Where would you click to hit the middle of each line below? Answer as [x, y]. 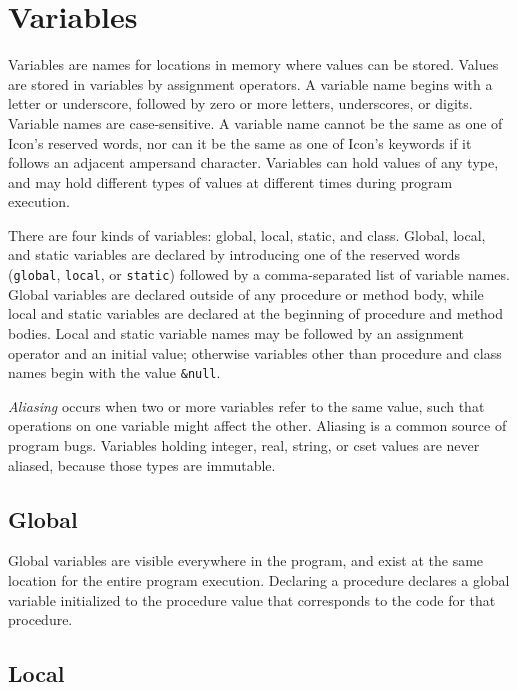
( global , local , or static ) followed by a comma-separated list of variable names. [259, 274]
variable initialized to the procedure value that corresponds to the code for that [252, 599]
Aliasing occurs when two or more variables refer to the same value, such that [246, 405]
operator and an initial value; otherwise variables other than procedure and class [255, 352]
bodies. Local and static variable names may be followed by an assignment [236, 332]
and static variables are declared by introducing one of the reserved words [234, 254]
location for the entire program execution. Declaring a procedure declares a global [259, 579]
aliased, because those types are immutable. [142, 464]
